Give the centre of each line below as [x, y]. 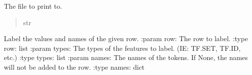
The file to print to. [33, 6]
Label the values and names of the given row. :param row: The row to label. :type [126, 38]
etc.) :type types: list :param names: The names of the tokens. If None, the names [126, 57]
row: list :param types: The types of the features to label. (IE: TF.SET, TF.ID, [122, 48]
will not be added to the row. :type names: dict [74, 67]
